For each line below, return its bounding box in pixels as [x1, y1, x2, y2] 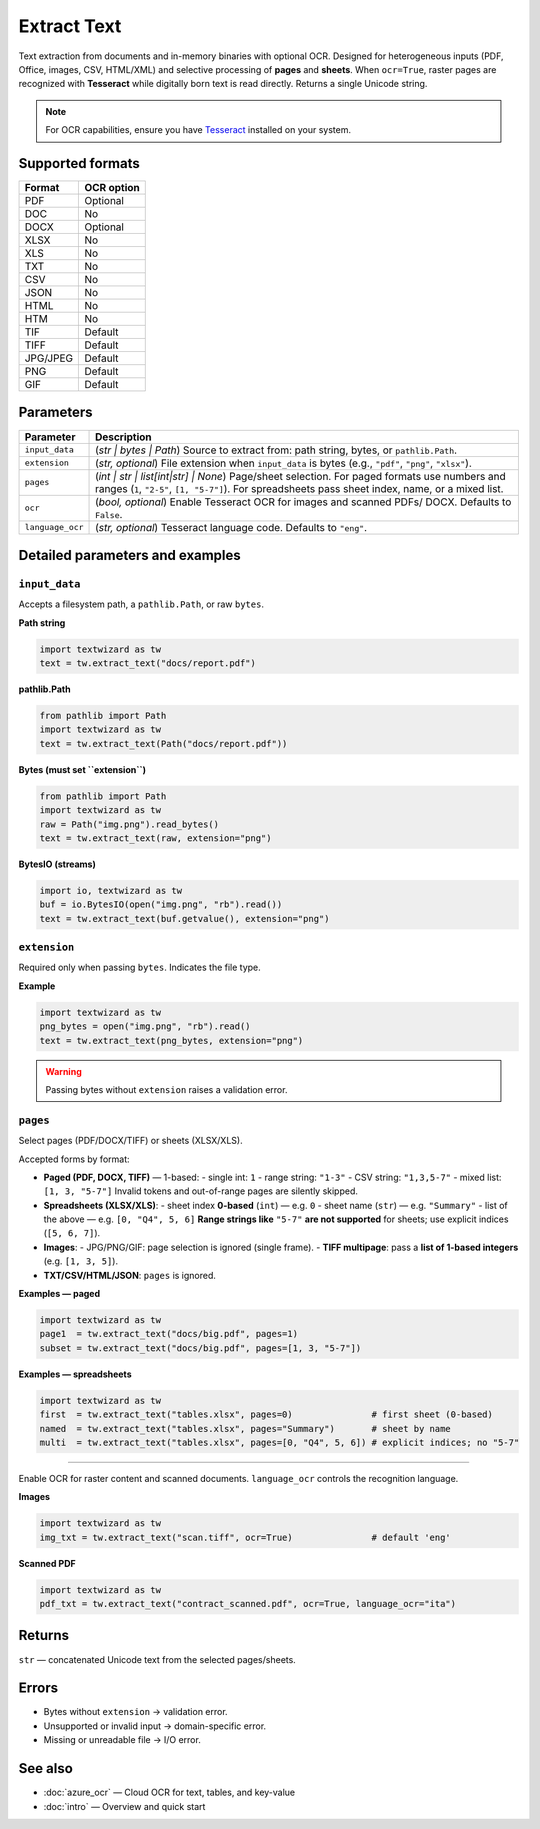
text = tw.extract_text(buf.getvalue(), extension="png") [39, 913, 330, 924]
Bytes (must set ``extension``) [18, 763, 147, 775]
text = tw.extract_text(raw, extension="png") [39, 832, 272, 844]
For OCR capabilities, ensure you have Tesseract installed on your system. [45, 124, 352, 136]
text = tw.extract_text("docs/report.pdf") [39, 658, 257, 669]
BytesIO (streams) [18, 858, 97, 870]
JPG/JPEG [24, 351, 74, 365]
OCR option [84, 181, 140, 195]
